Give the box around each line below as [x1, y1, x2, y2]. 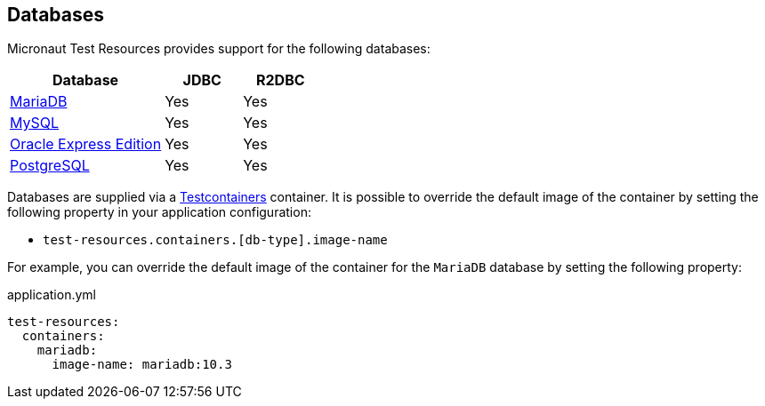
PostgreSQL [10, 156, 90, 175]
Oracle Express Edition [10, 135, 162, 154]
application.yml [7, 287, 96, 303]
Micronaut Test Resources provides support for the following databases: [7, 41, 431, 57]
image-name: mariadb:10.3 [52, 357, 232, 372]
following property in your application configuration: [7, 204, 311, 220]
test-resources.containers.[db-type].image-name [43, 233, 388, 248]
